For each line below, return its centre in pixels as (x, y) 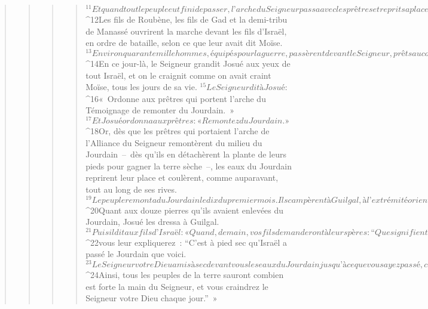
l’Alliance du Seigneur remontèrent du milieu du (174, 142)
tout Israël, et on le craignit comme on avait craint (178, 75)
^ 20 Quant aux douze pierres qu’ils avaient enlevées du (185, 210)
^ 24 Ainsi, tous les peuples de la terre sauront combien (185, 275)
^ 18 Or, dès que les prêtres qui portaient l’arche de (178, 130)
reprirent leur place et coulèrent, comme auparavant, (182, 177)
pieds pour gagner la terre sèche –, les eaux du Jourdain (189, 166)
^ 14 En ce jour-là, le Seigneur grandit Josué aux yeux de (188, 63)
